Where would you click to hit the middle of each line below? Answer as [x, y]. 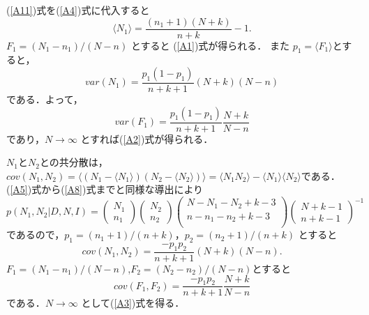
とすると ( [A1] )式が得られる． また [210, 45]
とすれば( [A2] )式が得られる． [147, 138]
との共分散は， [74, 162]
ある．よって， [49, 99]
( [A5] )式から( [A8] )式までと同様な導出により [105, 189]
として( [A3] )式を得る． [133, 303]
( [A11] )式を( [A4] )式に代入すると [78, 10]
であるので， [36, 235]
